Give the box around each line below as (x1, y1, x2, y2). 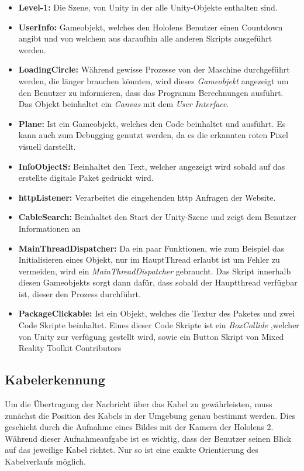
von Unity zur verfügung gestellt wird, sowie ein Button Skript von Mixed (18, 330, 284, 342)
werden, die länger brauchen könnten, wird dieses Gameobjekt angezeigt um (18, 74, 289, 87)
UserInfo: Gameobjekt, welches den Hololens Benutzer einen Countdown (18, 20, 283, 33)
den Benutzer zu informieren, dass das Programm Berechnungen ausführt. (18, 86, 284, 98)
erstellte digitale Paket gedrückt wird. (18, 171, 154, 184)
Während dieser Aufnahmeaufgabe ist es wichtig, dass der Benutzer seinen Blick (5, 432, 292, 444)
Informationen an (18, 222, 81, 234)
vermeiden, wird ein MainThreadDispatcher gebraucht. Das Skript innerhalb (18, 264, 291, 277)
